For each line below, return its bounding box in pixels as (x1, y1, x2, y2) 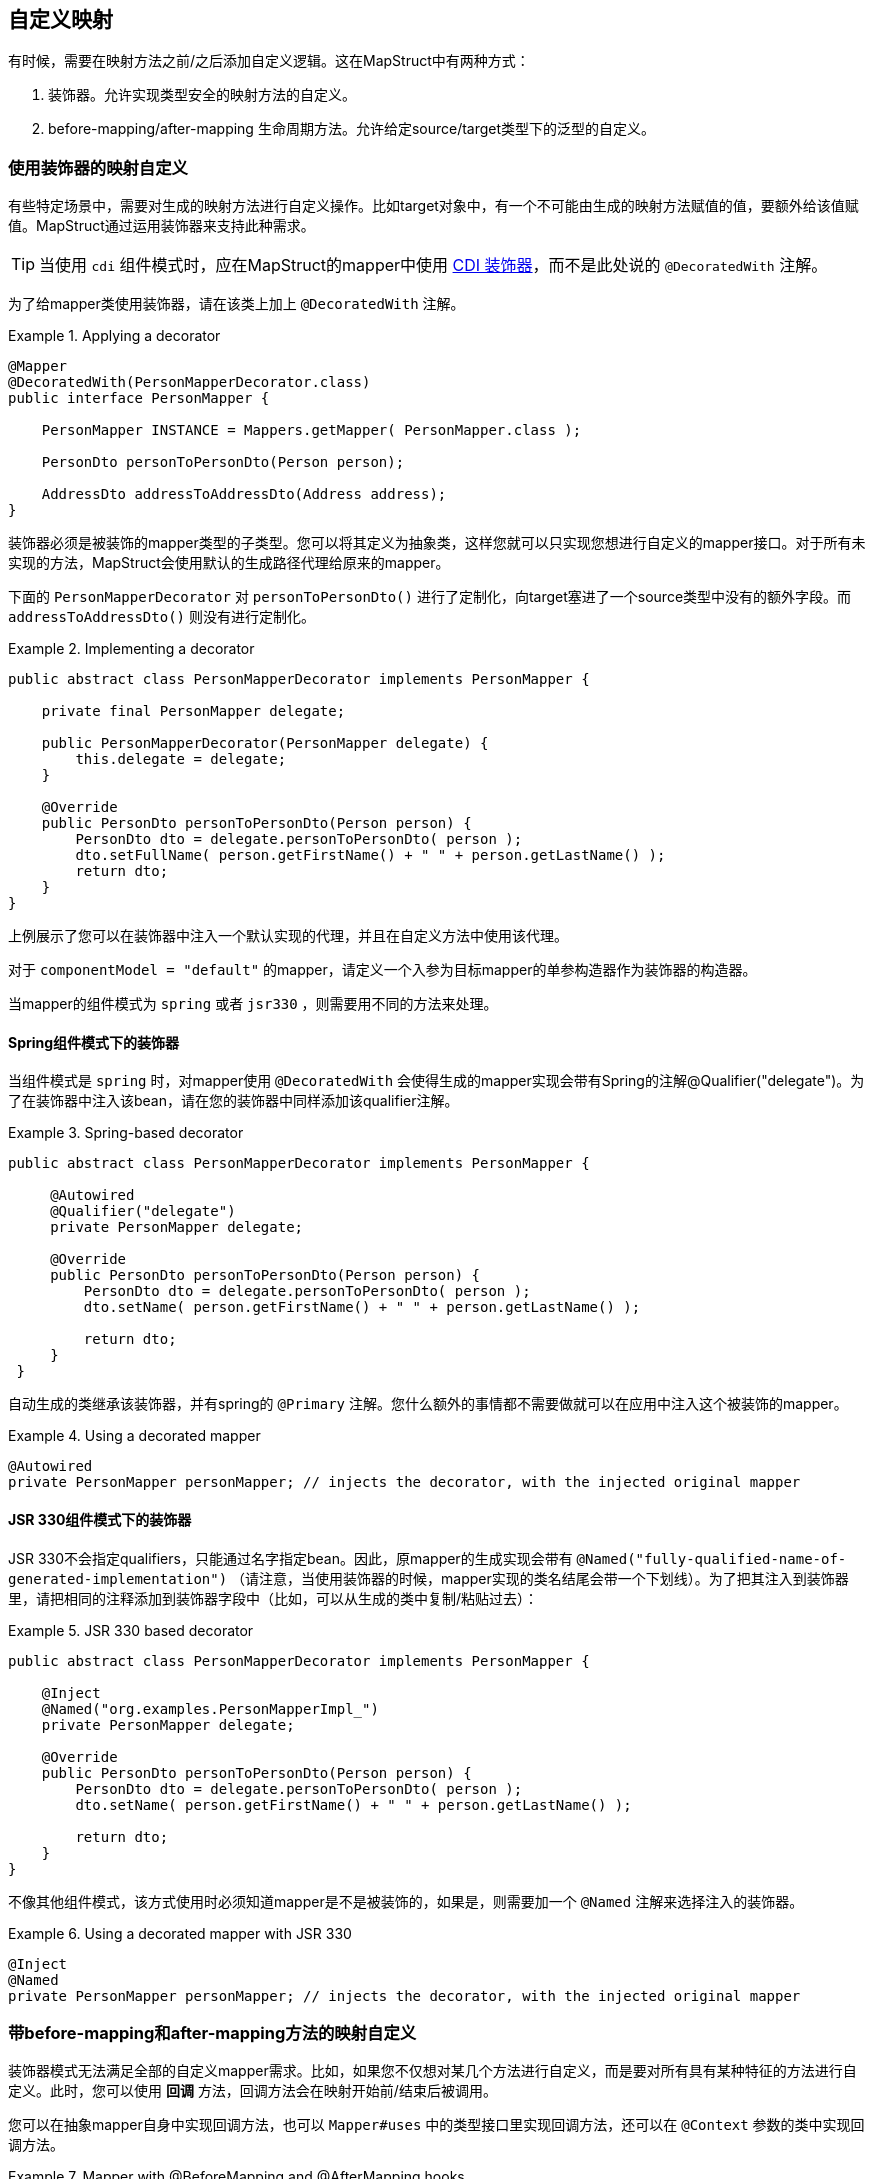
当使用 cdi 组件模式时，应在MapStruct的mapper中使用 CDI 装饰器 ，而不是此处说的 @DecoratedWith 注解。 (39, 255, 828, 276)
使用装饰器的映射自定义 (8, 157, 188, 178)
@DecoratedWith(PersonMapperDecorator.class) (8, 374, 371, 391)
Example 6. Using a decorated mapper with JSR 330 (8, 1924, 352, 1942)
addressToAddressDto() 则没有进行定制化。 (8, 608, 315, 626)
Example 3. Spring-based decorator (8, 1124, 244, 1142)
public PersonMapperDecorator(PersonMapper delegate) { (41, 735, 489, 752)
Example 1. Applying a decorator (8, 327, 221, 345)
